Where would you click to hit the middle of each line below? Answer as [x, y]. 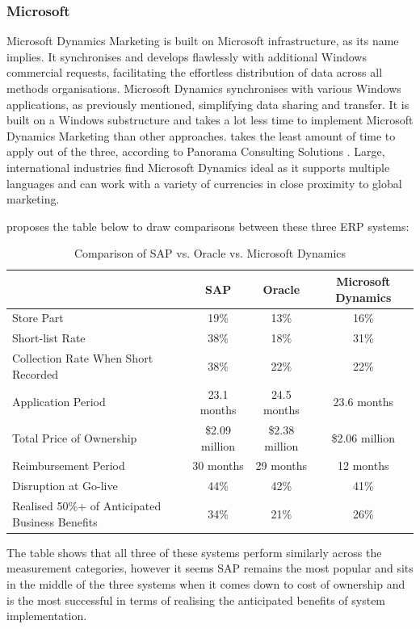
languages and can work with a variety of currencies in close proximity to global [204, 183]
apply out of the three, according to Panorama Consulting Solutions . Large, [196, 151]
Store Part [38, 318]
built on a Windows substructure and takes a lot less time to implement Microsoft [210, 120]
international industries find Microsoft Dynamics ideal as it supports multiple [198, 167]
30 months [218, 465]
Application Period [59, 402]
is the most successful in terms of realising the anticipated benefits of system [196, 600]
